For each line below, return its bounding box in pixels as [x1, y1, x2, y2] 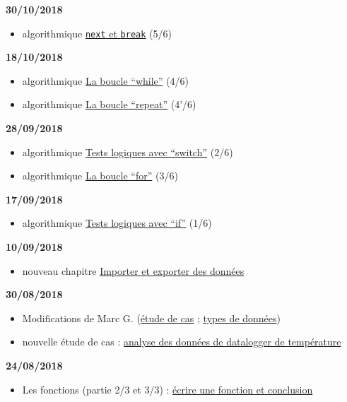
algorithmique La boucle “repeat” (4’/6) [22, 97, 196, 112]
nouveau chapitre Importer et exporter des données [22, 263, 245, 278]
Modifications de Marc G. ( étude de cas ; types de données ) [22, 310, 281, 325]
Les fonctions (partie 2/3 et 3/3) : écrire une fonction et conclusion [22, 382, 313, 396]
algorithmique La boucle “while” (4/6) [22, 73, 189, 88]
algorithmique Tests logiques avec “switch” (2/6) [22, 144, 233, 159]
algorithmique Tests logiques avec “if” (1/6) [22, 215, 212, 230]
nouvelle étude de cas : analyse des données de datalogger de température [22, 334, 341, 349]
